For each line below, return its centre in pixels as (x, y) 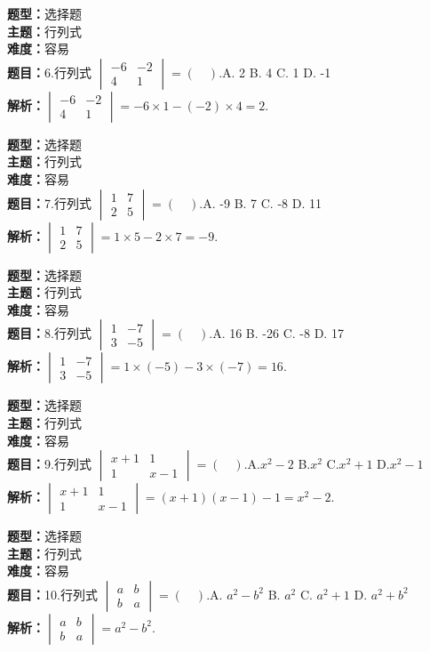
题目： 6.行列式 (49, 72)
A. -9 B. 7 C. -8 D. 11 (262, 202)
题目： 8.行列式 (49, 333)
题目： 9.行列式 (49, 464)
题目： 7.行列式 (49, 202)
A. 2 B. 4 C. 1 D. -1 (277, 72)
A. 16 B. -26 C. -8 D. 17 (278, 333)
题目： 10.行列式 (52, 594)
